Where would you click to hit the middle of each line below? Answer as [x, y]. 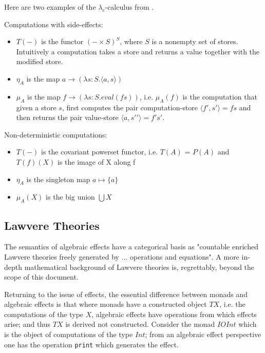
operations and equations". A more [185, 256]
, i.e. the [232, 304]
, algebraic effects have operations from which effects [174, 314]
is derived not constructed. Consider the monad [140, 324]
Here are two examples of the [50, 7]
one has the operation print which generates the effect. [91, 344]
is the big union [70, 197]
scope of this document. [41, 277]
